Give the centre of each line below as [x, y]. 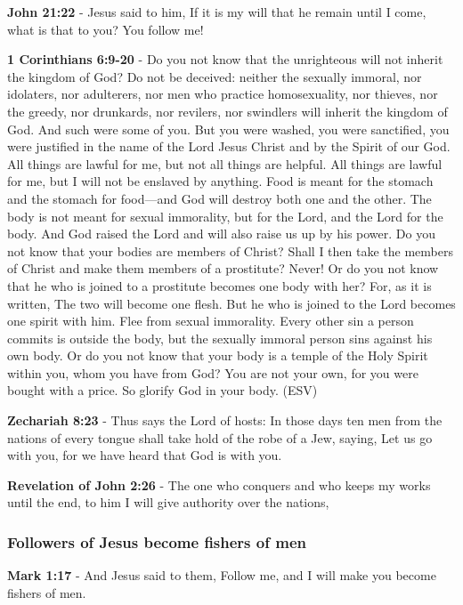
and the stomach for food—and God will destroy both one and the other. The [219, 198]
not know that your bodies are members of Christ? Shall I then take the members [230, 250]
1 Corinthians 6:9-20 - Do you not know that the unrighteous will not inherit [225, 59]
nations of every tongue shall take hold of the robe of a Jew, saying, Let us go [220, 437]
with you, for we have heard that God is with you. [145, 455]
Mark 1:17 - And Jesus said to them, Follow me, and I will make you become [222, 575]
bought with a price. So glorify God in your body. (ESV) [162, 390]
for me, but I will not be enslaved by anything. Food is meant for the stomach [220, 181]
